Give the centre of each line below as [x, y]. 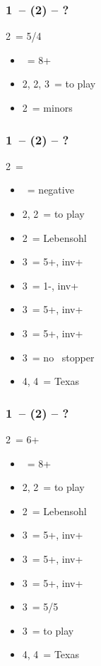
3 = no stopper [58, 357]
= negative [50, 190]
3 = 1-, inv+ [50, 285]
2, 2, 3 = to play [59, 84]
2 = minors [47, 107]
